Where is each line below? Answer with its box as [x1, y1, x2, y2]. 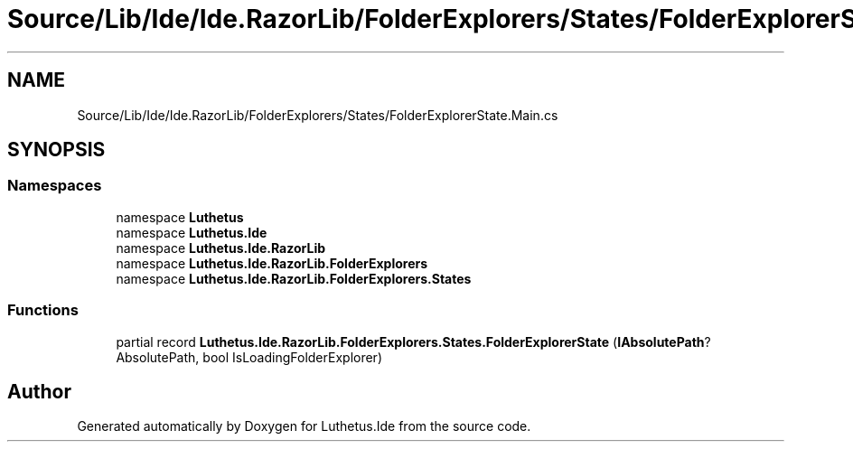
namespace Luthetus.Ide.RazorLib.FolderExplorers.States [116, 270, 472, 286]
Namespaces [7, 176, 102, 195]
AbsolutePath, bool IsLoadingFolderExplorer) [116, 349, 382, 365]
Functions [7, 301, 79, 320]
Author [7, 379, 71, 403]
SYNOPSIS [7, 138, 106, 162]
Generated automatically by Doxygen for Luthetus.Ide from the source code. [77, 418, 531, 435]
